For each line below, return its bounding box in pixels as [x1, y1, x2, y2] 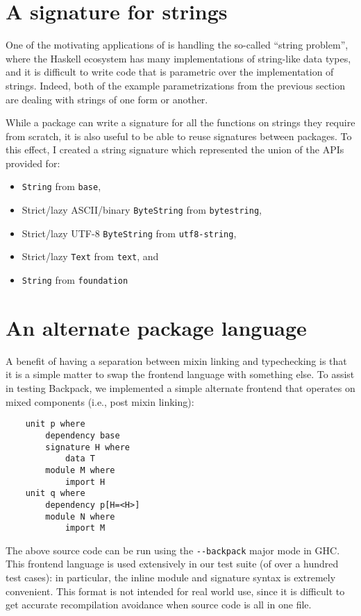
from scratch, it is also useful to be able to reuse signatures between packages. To [6, 128, 352, 143]
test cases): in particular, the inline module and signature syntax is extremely [6, 570, 336, 585]
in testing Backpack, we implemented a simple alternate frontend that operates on [6, 381, 355, 395]
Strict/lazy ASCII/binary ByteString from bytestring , [22, 203, 262, 217]
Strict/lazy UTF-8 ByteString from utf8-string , [22, 225, 237, 240]
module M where [45, 465, 115, 475]
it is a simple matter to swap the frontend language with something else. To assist [6, 367, 355, 382]
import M [65, 523, 106, 533]
